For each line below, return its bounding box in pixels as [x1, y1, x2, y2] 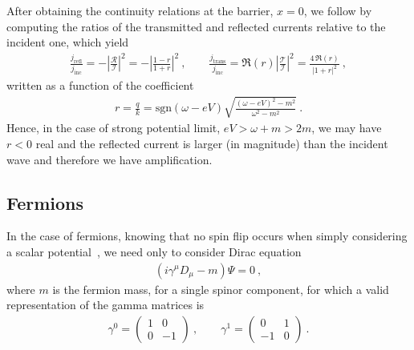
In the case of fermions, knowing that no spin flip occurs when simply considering [6, 227, 408, 244]
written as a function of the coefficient [6, 77, 194, 94]
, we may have [311, 119, 382, 136]
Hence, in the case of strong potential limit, [6, 119, 221, 136]
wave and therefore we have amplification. [6, 151, 213, 167]
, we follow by [303, 2, 372, 18]
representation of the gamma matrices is [6, 296, 205, 313]
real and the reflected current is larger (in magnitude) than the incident [35, 135, 388, 151]
